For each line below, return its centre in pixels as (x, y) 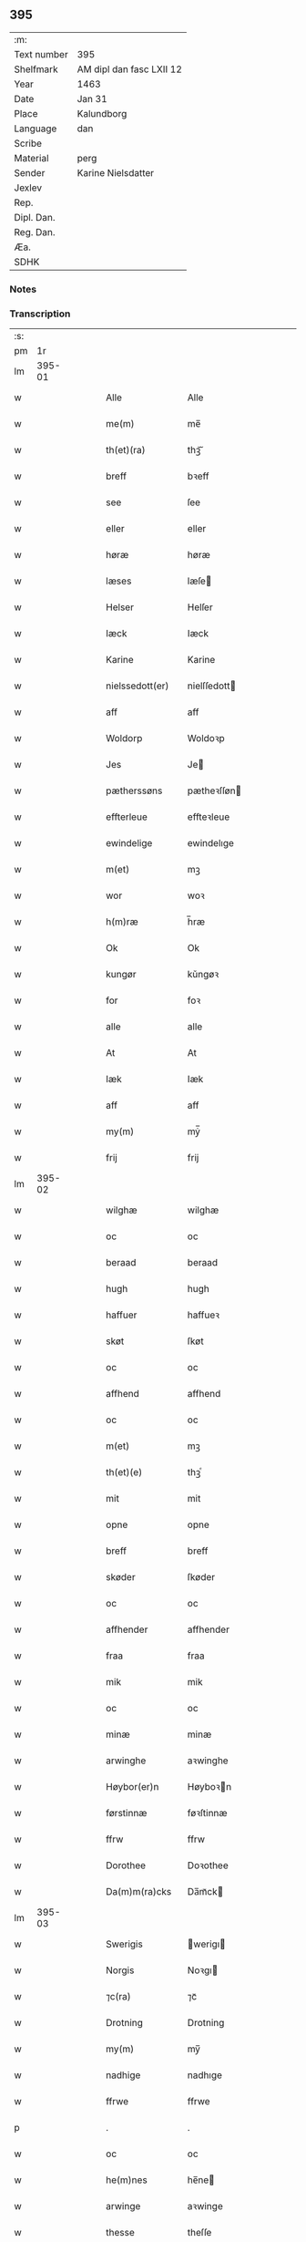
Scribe (28, 143)
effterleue (127, 817)
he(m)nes (127, 2180)
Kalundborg (102, 113)
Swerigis (124, 1944)
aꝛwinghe (208, 1761)
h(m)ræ (122, 922)
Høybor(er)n (133, 1787)
